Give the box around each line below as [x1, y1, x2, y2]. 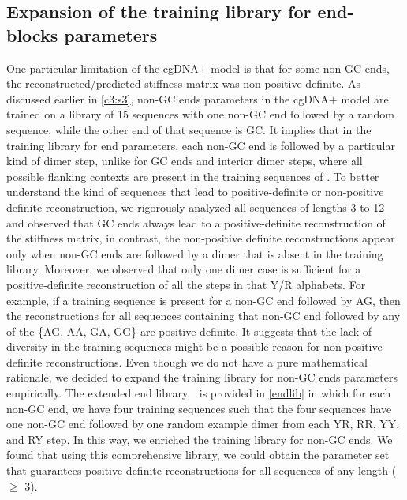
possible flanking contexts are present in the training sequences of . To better [6, 167, 379, 184]
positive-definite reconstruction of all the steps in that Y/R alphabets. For [6, 276, 366, 292]
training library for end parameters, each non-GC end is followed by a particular [6, 137, 395, 153]
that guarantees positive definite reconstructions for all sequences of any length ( [6, 462, 397, 479]
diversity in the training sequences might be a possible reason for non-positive [6, 338, 383, 355]
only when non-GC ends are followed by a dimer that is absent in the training [6, 245, 383, 261]
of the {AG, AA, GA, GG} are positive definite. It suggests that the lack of [6, 322, 372, 339]
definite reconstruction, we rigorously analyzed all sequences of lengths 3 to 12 [6, 198, 385, 215]
